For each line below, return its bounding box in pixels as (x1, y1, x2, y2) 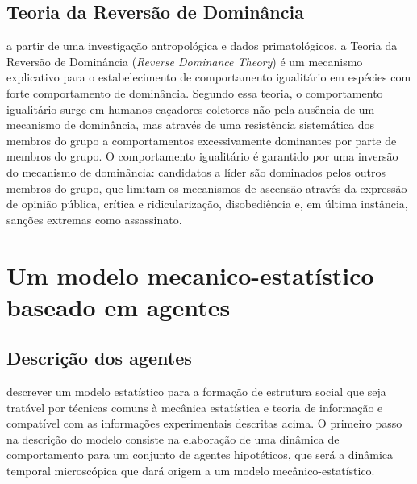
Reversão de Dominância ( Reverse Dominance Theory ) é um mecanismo (6, 52, 363, 69)
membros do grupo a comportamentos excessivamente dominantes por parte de (6, 131, 397, 148)
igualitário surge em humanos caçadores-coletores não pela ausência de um (6, 100, 375, 117)
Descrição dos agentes (6, 345, 192, 370)
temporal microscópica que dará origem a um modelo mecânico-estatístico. (6, 462, 375, 479)
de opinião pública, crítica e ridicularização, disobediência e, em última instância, (6, 195, 408, 212)
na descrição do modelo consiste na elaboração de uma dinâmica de (6, 430, 340, 447)
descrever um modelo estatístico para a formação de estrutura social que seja (6, 383, 386, 400)
